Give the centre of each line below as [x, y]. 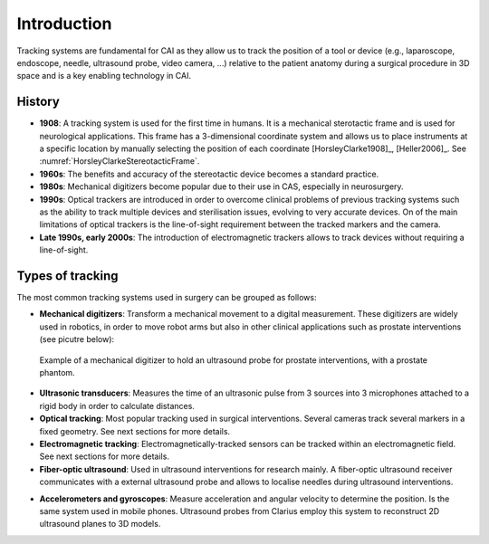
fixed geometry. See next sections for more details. [135, 431]
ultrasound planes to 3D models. [100, 524]
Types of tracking [67, 276]
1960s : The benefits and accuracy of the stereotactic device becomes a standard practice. [209, 174]
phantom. [58, 372]
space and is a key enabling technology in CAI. [104, 76]
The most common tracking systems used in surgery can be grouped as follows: [167, 298]
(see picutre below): [77, 339]
